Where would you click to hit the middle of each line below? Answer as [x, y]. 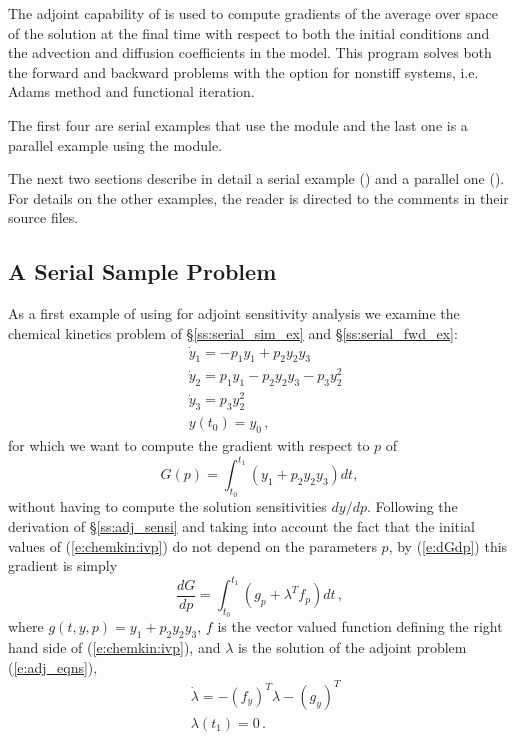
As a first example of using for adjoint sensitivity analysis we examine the [234, 313]
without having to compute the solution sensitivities [167, 506]
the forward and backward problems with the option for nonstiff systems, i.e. [243, 71]
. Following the [412, 506]
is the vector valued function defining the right [360, 626]
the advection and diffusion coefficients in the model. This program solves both [250, 52]
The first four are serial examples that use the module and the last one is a [238, 124]
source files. [43, 217]
